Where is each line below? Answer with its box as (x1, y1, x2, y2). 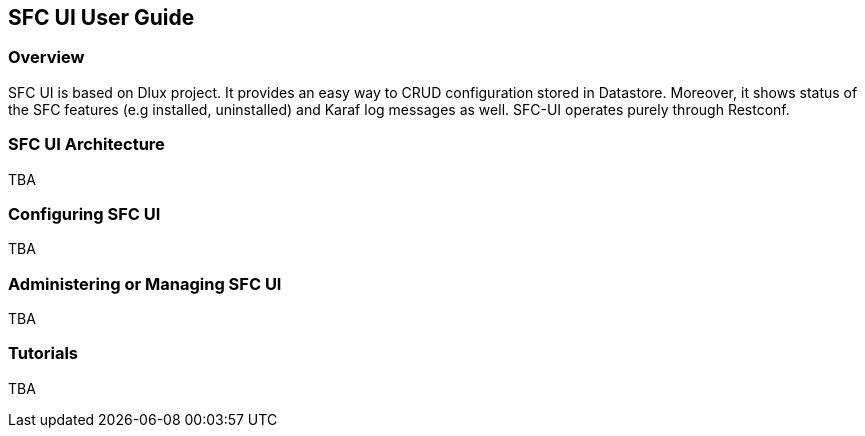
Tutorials (8, 343, 79, 364)
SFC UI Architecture (8, 134, 165, 155)
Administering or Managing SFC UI (8, 273, 282, 294)
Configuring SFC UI (8, 203, 161, 224)
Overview (8, 47, 85, 68)
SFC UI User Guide (8, 5, 195, 30)
